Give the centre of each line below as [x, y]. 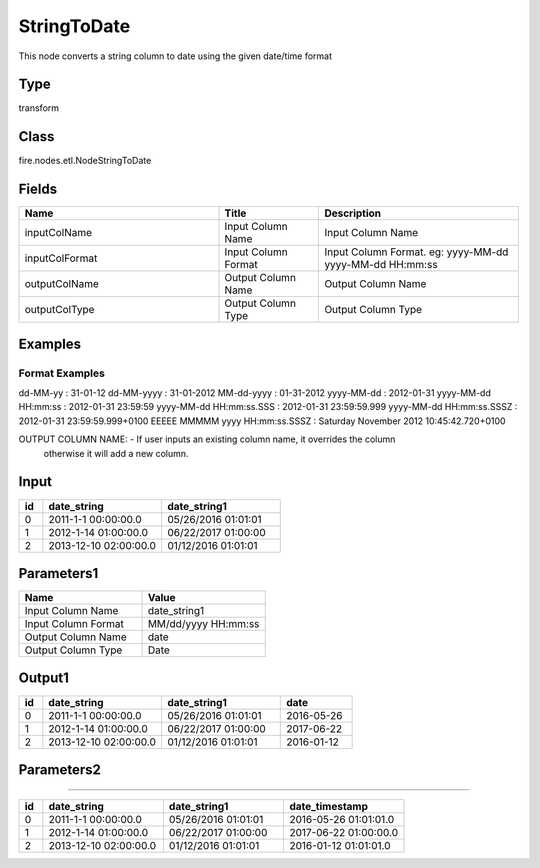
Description [353, 213]
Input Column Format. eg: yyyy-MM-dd [416, 252]
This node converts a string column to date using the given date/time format [175, 56]
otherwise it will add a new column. [116, 453]
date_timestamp [329, 806]
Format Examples [61, 373]
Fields [38, 189]
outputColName [62, 284]
